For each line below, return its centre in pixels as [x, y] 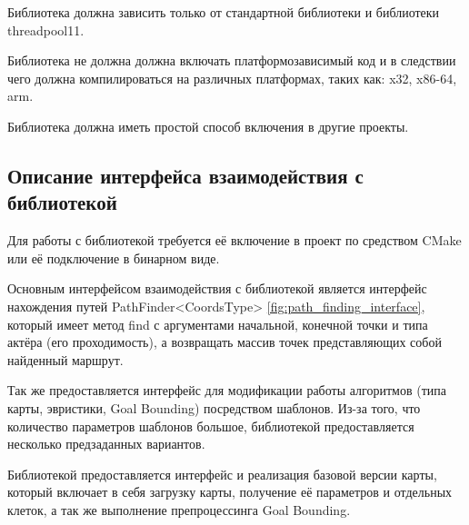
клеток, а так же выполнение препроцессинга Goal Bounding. [179, 509]
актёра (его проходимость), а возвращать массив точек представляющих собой [225, 342]
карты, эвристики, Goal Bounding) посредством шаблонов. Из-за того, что [214, 407]
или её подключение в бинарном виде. [114, 258]
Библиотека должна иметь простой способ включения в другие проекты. [208, 126]
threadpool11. [46, 30]
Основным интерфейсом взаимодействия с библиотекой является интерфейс [217, 288]
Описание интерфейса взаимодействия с [185, 175]
